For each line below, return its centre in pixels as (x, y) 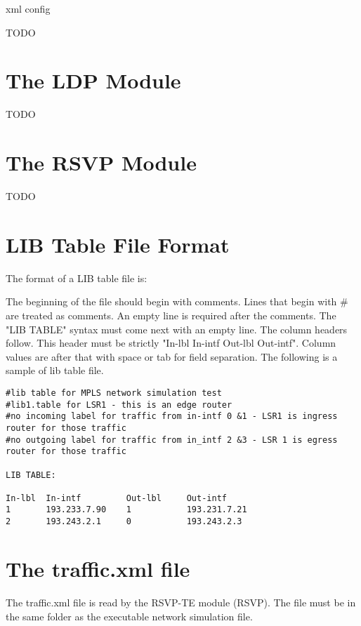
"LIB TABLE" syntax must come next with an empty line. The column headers (177, 329)
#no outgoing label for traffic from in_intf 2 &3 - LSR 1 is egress (172, 440)
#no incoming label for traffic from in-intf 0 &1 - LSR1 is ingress (172, 417)
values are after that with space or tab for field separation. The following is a (172, 356)
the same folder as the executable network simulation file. (129, 616)
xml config (28, 8)
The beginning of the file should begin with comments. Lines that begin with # (177, 301)
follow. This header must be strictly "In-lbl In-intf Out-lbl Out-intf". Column (171, 343)
